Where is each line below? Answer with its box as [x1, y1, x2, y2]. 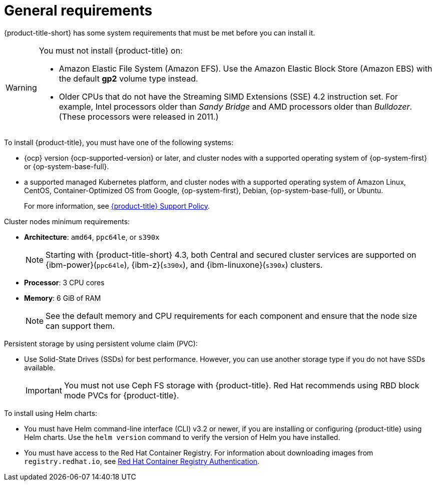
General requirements [4, 2, 153, 19]
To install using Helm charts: [4, 408, 98, 417]
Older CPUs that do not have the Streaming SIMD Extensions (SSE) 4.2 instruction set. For [59, 91, 398, 102]
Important [26, 385, 62, 395]
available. [24, 363, 56, 372]
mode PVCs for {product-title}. [64, 390, 179, 400]
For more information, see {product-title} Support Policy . [24, 201, 210, 210]
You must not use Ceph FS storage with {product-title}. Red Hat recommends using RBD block [64, 380, 419, 390]
